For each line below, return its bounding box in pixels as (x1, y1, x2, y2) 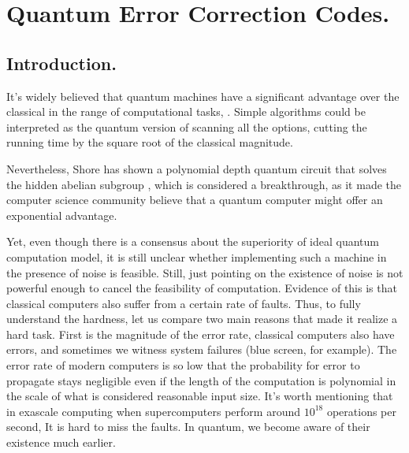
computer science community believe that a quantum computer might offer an (6, 191, 383, 208)
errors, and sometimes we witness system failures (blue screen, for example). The (6, 341, 397, 358)
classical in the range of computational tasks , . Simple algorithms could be (6, 103, 366, 120)
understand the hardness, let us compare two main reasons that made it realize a (6, 310, 398, 327)
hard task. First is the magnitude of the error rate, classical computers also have (6, 325, 395, 342)
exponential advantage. (6, 206, 117, 223)
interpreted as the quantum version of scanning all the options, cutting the (6, 118, 367, 135)
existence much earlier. (6, 434, 116, 451)
